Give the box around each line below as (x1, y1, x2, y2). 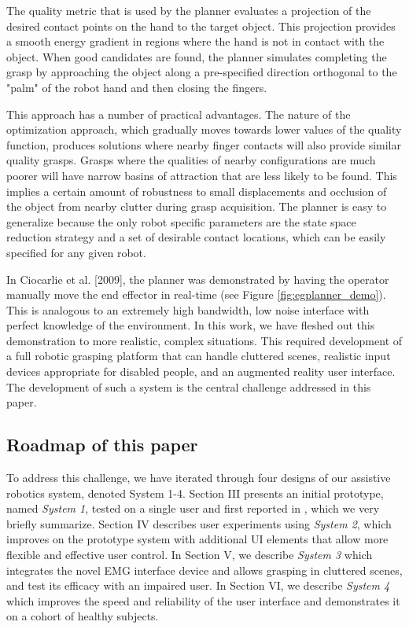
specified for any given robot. (6, 244, 146, 260)
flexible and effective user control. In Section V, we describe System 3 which (6, 546, 373, 563)
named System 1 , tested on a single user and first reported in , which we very (6, 500, 380, 517)
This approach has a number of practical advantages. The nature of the (6, 105, 351, 122)
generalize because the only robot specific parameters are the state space (6, 213, 356, 230)
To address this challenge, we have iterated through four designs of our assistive (6, 469, 391, 486)
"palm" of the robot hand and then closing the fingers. (6, 79, 267, 95)
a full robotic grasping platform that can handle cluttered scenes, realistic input (6, 348, 391, 364)
